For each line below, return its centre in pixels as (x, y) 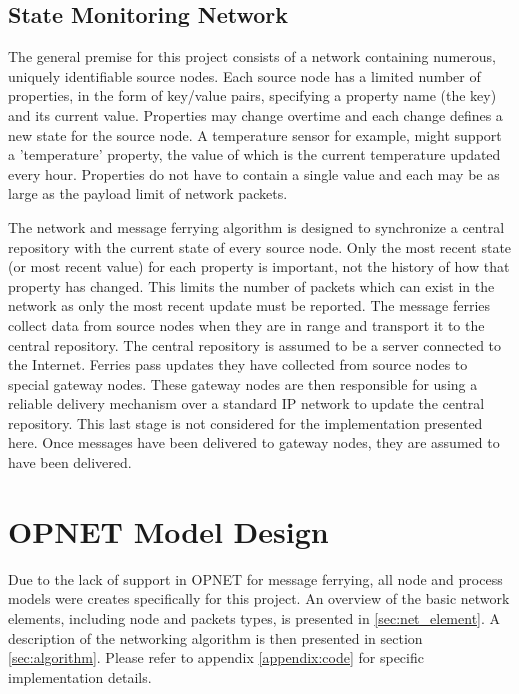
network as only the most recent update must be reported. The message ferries (249, 305)
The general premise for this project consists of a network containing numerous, (252, 56)
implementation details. (80, 676)
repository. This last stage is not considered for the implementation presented (245, 422)
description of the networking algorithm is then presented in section (215, 637)
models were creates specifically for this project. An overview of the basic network (259, 598)
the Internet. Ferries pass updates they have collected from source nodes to (238, 364)
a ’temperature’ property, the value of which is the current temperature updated (254, 154)
